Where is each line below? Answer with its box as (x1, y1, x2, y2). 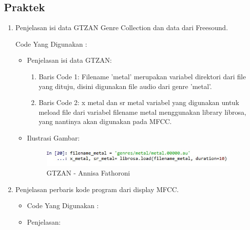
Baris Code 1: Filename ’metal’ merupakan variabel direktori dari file (38, 71, 246, 81)
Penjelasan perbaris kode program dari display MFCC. (15, 184, 179, 194)
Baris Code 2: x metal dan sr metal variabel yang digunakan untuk (38, 97, 239, 107)
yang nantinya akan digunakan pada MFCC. (38, 116, 172, 126)
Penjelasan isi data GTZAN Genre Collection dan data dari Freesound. (15, 22, 228, 33)
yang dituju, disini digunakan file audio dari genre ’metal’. (38, 81, 212, 91)
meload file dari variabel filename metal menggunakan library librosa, (38, 106, 247, 117)
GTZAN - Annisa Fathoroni (46, 167, 130, 177)
